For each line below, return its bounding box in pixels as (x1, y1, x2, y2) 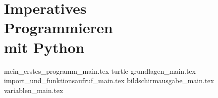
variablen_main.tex (4, 85, 63, 95)
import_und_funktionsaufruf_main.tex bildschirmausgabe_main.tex (4, 75, 214, 86)
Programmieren (4, 17, 113, 38)
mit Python (4, 37, 85, 57)
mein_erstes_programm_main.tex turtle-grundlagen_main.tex (4, 65, 196, 76)
